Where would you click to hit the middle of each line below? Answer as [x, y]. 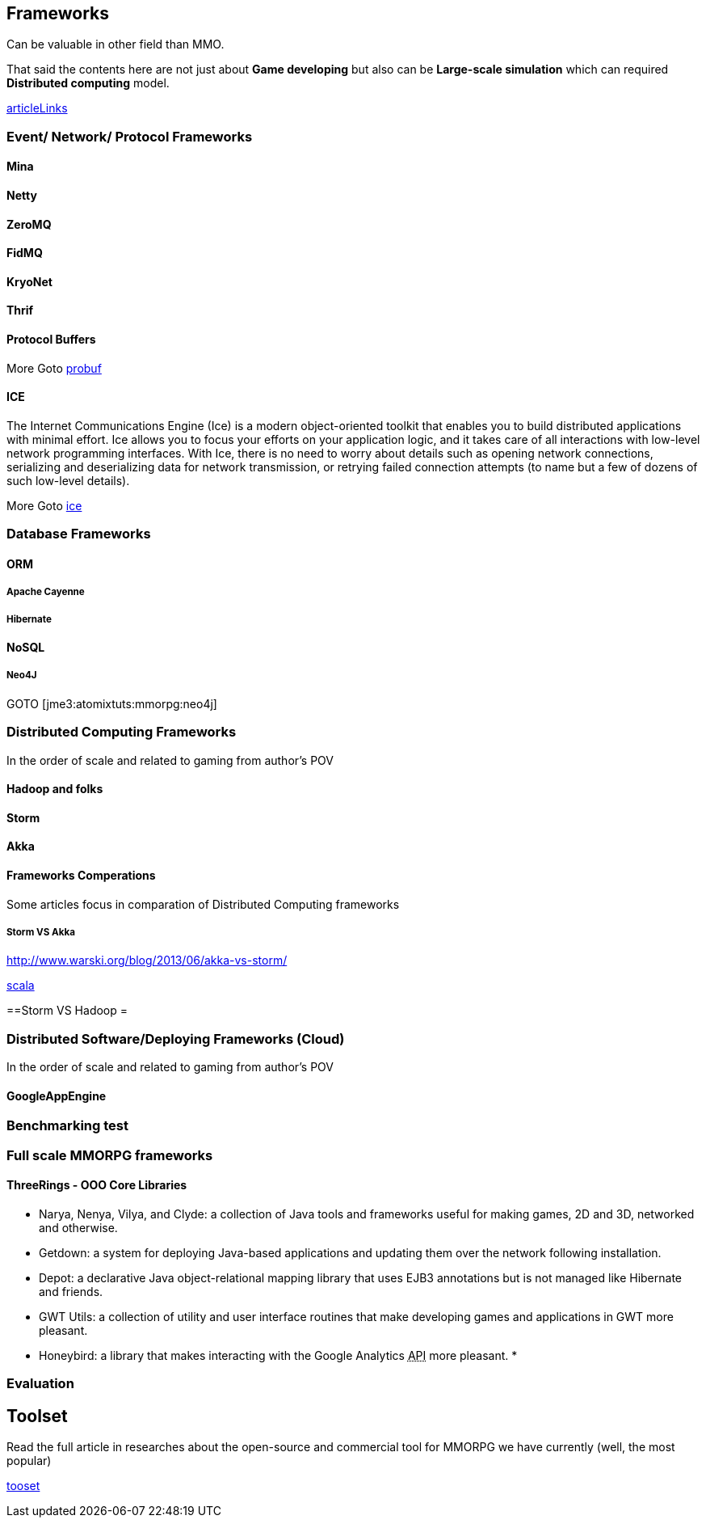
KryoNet [29, 281]
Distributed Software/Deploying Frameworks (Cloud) [176, 1039]
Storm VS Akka [41, 933]
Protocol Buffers [51, 340]
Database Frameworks [79, 534]
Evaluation [40, 1384]
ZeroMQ [29, 224]
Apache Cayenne [46, 592]
